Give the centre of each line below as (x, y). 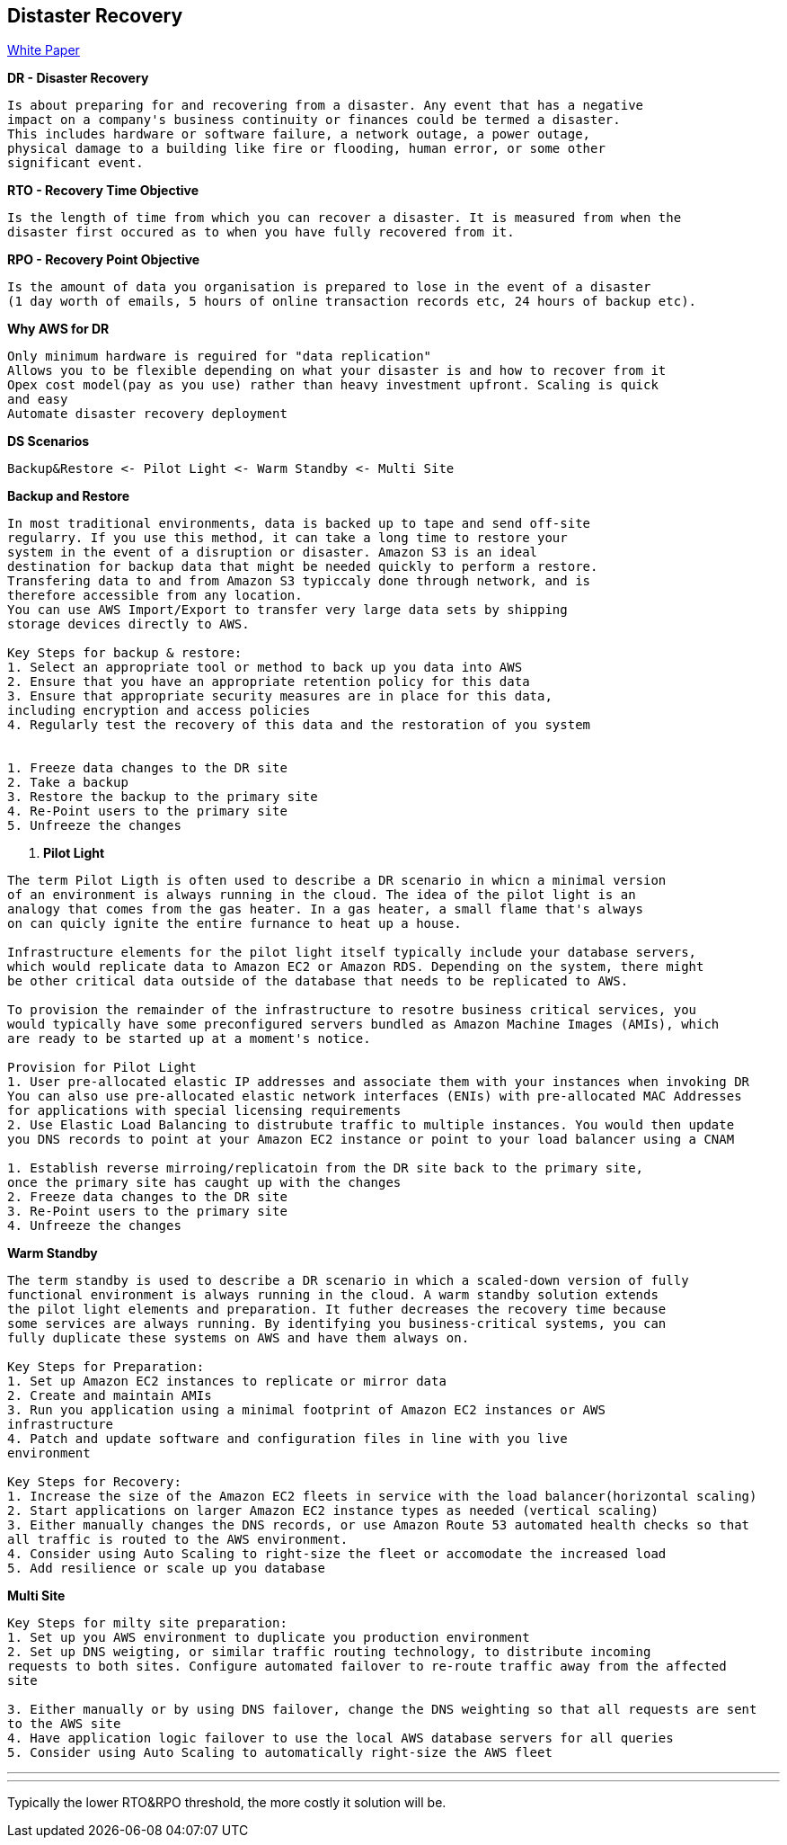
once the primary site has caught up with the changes (204, 1183)
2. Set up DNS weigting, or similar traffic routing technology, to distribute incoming (329, 1652)
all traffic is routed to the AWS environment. (178, 1540)
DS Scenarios (49, 441)
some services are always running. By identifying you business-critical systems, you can (337, 1324)
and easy (38, 400)
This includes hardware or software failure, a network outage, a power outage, (299, 134)
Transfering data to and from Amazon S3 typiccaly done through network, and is (299, 581)
